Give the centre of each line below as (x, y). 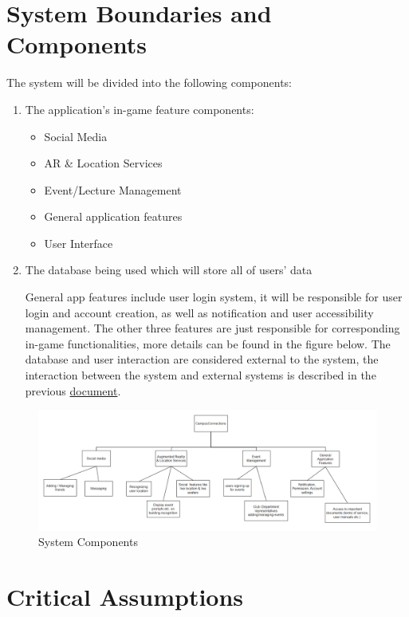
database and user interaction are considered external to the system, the (202, 359)
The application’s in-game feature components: (140, 109)
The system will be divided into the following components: (149, 83)
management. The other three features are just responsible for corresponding (212, 328)
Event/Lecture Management (113, 189)
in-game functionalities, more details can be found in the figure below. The (208, 343)
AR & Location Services (103, 163)
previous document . (73, 390)
